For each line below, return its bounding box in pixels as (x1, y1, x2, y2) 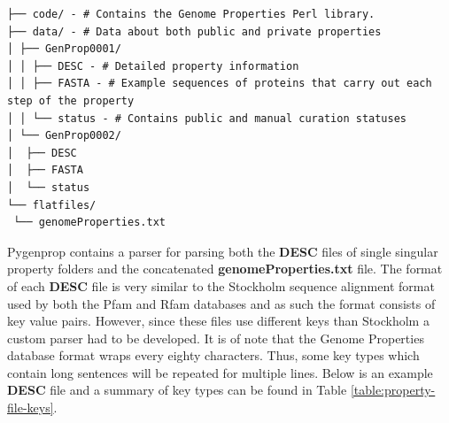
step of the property (7, 94, 135, 107)
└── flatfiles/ (7, 198, 97, 211)
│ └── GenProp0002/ (7, 129, 121, 142)
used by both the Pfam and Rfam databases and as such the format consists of (7, 294, 436, 312)
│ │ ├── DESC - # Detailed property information (7, 59, 299, 73)
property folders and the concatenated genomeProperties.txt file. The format (7, 259, 443, 278)
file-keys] (7, 398, 54, 417)
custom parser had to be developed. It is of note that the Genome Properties (7, 328, 424, 347)
